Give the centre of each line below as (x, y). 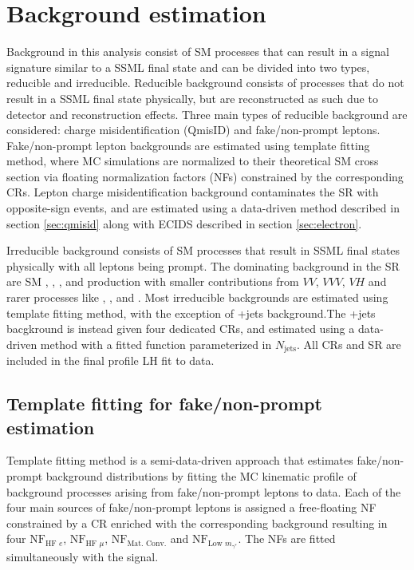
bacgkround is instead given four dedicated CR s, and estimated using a (181, 329)
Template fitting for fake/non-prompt (164, 404)
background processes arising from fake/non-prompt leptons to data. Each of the (204, 491)
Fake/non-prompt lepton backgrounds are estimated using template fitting (188, 145)
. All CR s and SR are (349, 344)
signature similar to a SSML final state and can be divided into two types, (188, 67)
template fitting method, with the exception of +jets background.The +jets (191, 313)
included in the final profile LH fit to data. (110, 360)
